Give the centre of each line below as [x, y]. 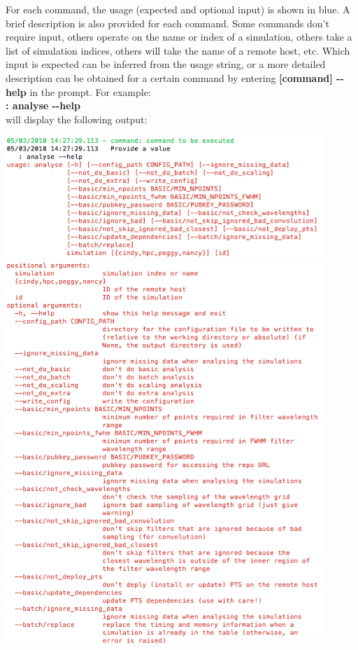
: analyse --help [43, 105]
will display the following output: [77, 119]
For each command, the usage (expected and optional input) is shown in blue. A [178, 9]
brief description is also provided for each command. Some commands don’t [167, 23]
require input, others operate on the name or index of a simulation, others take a [179, 37]
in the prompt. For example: [90, 91]
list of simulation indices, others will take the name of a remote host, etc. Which [178, 50]
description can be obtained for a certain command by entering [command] [169, 77]
